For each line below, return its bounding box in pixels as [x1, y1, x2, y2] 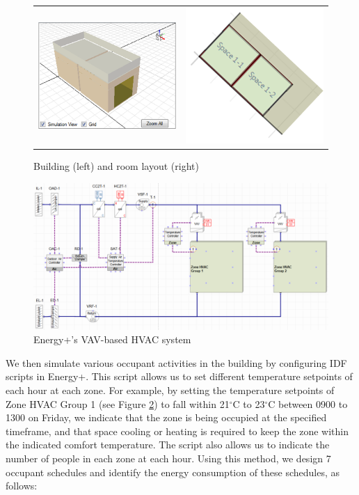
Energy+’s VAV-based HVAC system [33, 332, 191, 347]
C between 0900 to [268, 396, 348, 411]
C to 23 [232, 396, 265, 411]
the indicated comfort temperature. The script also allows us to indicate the [6, 437, 330, 452]
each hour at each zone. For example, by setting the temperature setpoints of [6, 383, 335, 398]
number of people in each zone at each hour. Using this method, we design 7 [6, 451, 331, 466]
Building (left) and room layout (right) [33, 158, 199, 173]
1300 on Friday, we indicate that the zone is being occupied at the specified [6, 410, 327, 425]
